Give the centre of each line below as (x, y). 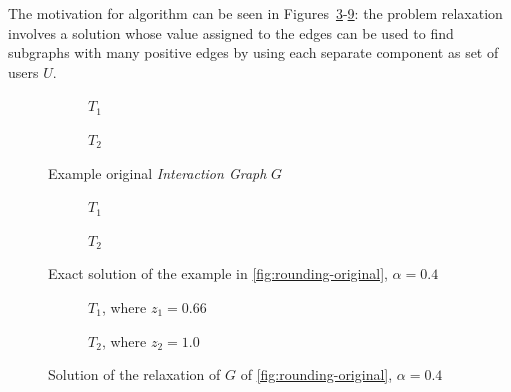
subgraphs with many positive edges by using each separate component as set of (253, 52)
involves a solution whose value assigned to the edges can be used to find (231, 32)
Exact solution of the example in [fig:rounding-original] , (218, 273)
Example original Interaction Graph (157, 172)
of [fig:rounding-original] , (316, 374)
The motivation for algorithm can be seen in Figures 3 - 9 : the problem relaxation (255, 13)
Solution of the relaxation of (134, 374)
